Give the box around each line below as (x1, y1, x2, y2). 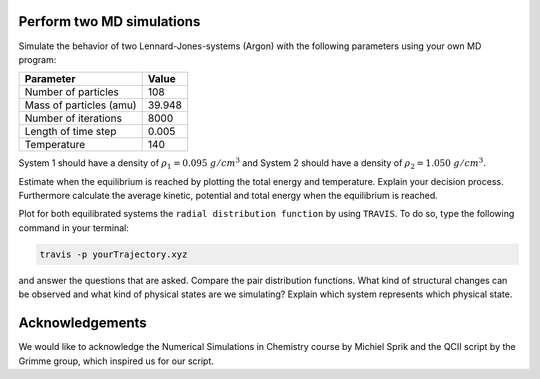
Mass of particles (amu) (24, 98, 137, 112)
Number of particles (24, 85, 120, 99)
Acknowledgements (18, 315, 147, 332)
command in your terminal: (18, 221, 129, 234)
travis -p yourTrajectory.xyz (39, 248, 188, 260)
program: (18, 53, 57, 65)
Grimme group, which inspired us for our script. (18, 355, 215, 367)
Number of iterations (24, 111, 122, 125)
